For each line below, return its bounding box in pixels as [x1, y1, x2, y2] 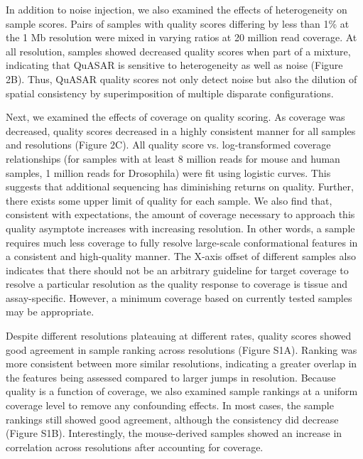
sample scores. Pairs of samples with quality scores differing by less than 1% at [6, 16, 350, 31]
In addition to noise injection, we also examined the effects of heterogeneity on [6, 2, 347, 16]
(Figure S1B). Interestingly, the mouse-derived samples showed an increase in [6, 426, 342, 441]
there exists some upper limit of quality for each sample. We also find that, [6, 193, 332, 207]
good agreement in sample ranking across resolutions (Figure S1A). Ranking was [6, 342, 357, 357]
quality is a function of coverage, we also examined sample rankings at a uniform [6, 384, 358, 399]
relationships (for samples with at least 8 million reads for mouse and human [6, 151, 340, 166]
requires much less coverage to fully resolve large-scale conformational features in [6, 234, 358, 249]
